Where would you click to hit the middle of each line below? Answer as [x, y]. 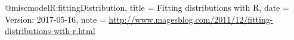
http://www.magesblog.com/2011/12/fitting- [191, 19]
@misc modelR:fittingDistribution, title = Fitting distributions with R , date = [147, 7]
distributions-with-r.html [50, 31]
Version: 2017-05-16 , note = [55, 19]
